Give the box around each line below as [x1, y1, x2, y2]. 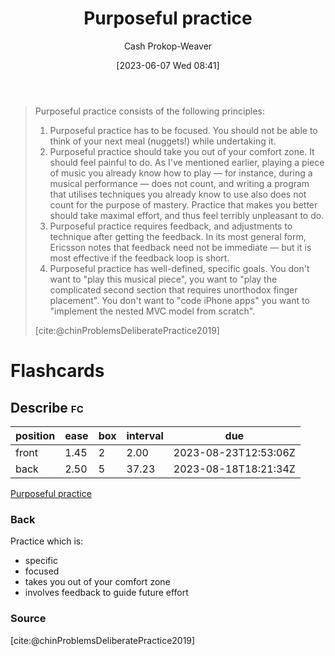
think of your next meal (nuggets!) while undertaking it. [49, 135, 277, 147]
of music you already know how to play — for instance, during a [49, 167, 313, 179]
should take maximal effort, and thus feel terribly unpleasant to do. [49, 209, 325, 221]
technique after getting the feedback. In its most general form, [49, 230, 307, 242]
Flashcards [10, 360, 105, 382]
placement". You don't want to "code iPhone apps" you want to [49, 294, 310, 306]
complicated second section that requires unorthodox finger [49, 283, 298, 296]
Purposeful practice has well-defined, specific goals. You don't [49, 262, 310, 274]
